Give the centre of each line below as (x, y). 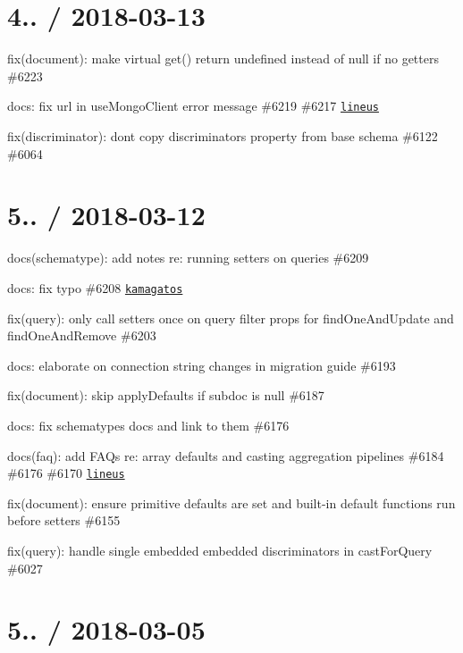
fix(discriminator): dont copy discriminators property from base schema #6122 (223, 135)
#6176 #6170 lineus (66, 473)
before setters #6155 (64, 520)
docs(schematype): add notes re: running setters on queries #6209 (188, 258)
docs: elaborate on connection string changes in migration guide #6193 (202, 365)
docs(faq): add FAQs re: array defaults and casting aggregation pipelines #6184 (226, 455)
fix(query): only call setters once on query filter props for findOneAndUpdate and (231, 318)
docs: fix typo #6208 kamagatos (95, 287)
